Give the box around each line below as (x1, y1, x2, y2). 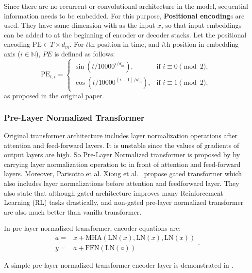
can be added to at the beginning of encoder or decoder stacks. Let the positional (4, 29, 247, 39)
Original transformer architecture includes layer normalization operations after (4, 130, 237, 140)
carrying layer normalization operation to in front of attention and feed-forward (4, 159, 241, 169)
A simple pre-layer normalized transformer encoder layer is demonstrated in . (4, 259, 234, 270)
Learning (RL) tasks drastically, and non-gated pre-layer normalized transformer (4, 197, 244, 207)
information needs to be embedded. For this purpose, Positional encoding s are (4, 10, 245, 20)
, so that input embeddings (161, 20, 242, 30)
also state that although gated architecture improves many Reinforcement (4, 187, 223, 198)
